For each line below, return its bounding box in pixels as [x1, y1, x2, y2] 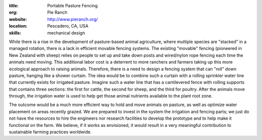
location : [9, 23, 28, 29]
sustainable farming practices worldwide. [9, 129, 92, 135]
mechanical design [47, 30, 85, 36]
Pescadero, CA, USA [47, 23, 89, 29]
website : [9, 16, 27, 22]
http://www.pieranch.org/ [47, 16, 98, 22]
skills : [9, 30, 21, 36]
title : [9, 3, 19, 8]
